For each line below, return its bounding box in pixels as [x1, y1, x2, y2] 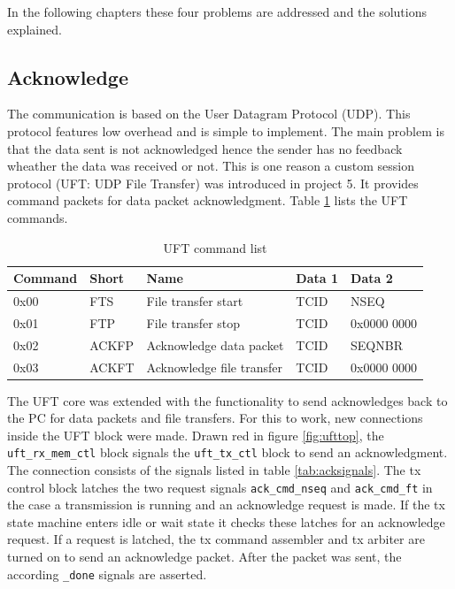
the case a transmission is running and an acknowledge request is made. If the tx [7, 495, 445, 514]
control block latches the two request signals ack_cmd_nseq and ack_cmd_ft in [7, 478, 433, 496]
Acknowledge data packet [146, 335, 284, 354]
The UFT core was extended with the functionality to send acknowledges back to [7, 391, 448, 409]
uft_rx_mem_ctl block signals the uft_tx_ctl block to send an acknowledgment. [7, 443, 448, 462]
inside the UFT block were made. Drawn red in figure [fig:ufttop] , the [7, 425, 384, 444]
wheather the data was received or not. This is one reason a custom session [7, 157, 414, 175]
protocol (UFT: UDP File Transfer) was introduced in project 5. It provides [7, 173, 419, 192]
